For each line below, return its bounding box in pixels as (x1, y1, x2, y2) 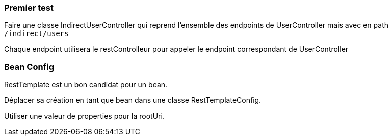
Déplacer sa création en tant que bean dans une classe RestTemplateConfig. (4, 96, 262, 105)
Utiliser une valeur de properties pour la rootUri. (4, 112, 165, 121)
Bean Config (4, 61, 55, 72)
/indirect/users (4, 29, 69, 38)
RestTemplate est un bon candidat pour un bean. (4, 80, 168, 89)
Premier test (4, 3, 54, 13)
